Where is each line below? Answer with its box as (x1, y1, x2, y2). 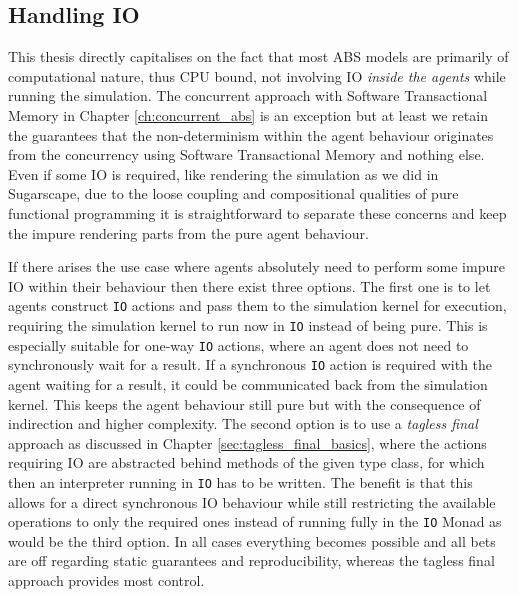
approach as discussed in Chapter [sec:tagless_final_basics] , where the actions (8, 432, 487, 453)
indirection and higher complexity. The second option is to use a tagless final (8, 413, 478, 434)
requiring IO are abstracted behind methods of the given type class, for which (8, 452, 485, 473)
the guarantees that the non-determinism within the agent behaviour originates (8, 124, 494, 145)
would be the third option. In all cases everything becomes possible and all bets (8, 530, 496, 551)
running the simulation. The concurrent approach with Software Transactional (8, 85, 488, 106)
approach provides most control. (8, 570, 205, 591)
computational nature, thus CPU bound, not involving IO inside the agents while (8, 65, 506, 86)
